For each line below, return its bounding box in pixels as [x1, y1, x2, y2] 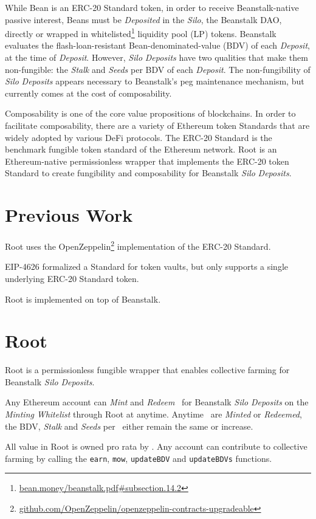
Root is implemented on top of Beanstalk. [5, 292, 161, 305]
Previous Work [5, 202, 133, 227]
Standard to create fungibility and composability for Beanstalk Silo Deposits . [5, 167, 292, 179]
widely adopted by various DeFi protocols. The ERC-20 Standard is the [5, 131, 272, 143]
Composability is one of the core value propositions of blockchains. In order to [5, 107, 296, 120]
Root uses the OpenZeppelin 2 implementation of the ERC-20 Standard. [5, 238, 271, 252]
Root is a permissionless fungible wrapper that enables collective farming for [5, 363, 290, 376]
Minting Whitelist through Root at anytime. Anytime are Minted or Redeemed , [5, 408, 302, 421]
